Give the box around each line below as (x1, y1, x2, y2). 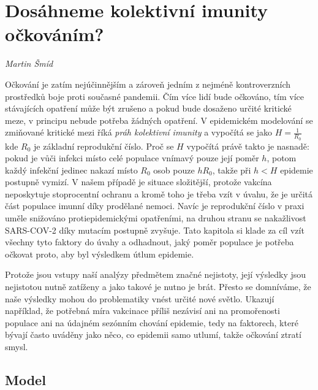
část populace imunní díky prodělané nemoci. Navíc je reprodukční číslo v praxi (5, 199, 305, 212)
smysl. (5, 340, 28, 353)
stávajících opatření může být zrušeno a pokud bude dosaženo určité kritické (5, 102, 292, 115)
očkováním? (5, 21, 104, 47)
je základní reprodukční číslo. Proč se (34, 139, 174, 152)
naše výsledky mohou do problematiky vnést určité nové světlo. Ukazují (5, 292, 274, 305)
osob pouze (153, 163, 195, 176)
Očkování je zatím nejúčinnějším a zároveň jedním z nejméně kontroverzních (5, 77, 291, 90)
